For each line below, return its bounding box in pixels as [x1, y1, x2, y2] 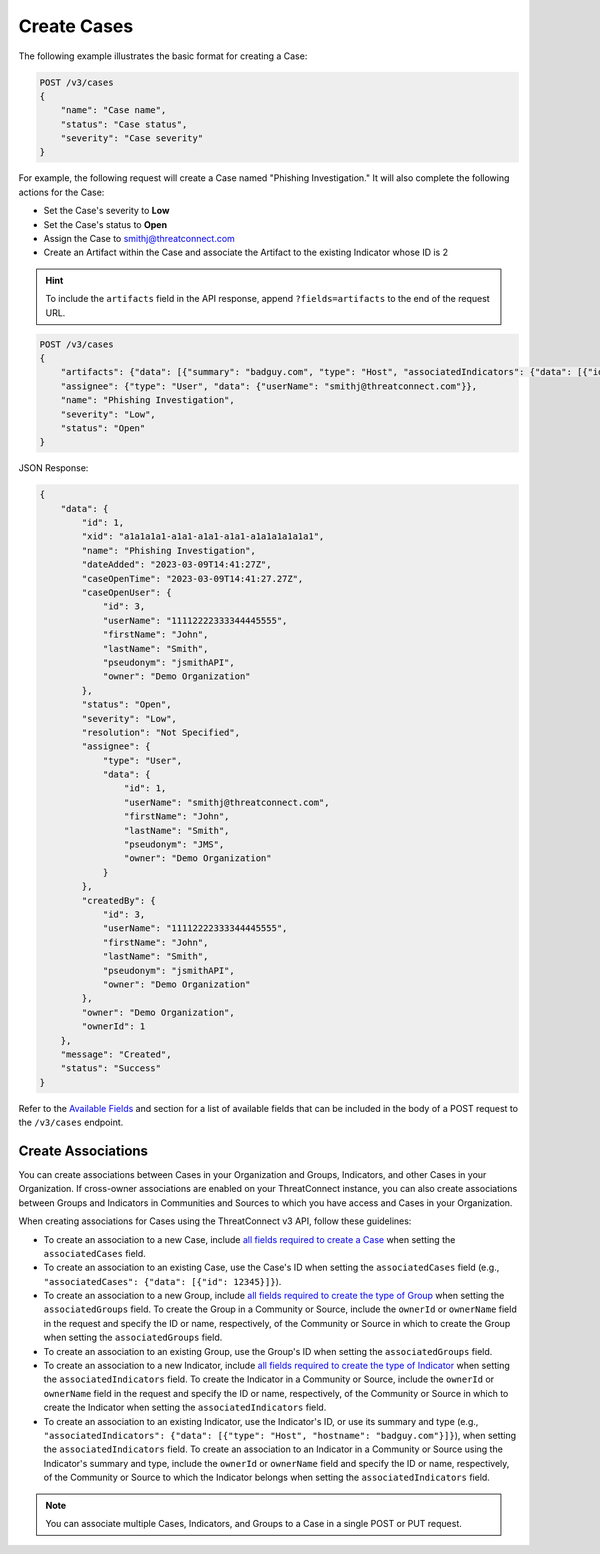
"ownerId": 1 [81, 1021, 146, 1032]
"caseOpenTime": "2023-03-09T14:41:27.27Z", [81, 573, 304, 584]
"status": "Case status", [60, 118, 188, 130]
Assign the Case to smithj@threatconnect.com [43, 233, 235, 245]
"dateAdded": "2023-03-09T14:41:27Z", [81, 559, 272, 570]
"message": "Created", [60, 1048, 172, 1060]
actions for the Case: [18, 186, 105, 198]
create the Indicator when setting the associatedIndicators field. [43, 1401, 327, 1414]
